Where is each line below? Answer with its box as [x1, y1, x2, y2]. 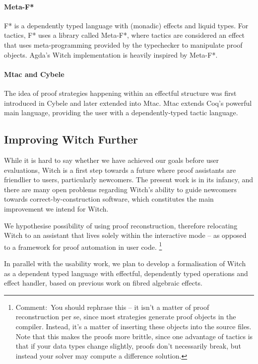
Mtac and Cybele [4, 69, 64, 79]
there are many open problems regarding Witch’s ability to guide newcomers [4, 184, 237, 194]
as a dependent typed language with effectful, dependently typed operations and [4, 268, 248, 278]
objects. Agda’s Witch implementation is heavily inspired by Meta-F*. [4, 49, 218, 60]
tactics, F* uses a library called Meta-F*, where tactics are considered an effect [4, 30, 245, 40]
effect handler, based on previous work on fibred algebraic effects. [4, 278, 202, 288]
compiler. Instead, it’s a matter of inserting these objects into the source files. [15, 321, 252, 331]
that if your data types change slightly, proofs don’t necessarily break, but [15, 341, 241, 351]
